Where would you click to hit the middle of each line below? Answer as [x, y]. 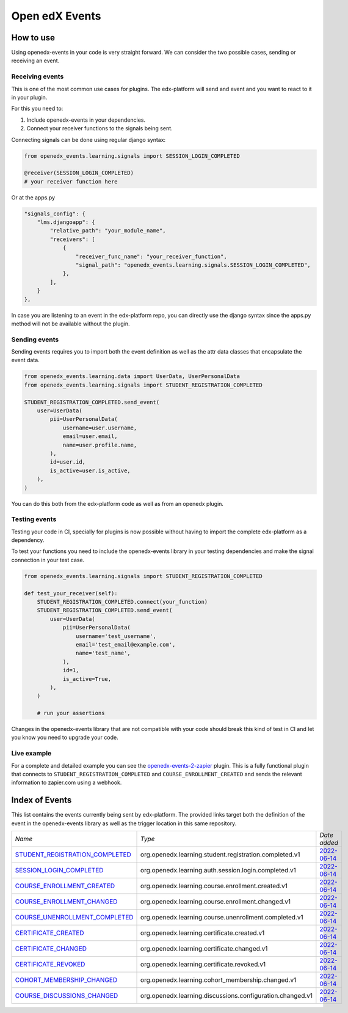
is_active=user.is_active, [90, 470]
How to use [33, 38]
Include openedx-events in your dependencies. [86, 120]
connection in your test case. [48, 560]
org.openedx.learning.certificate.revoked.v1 [203, 965]
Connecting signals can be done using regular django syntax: [89, 139]
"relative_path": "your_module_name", [108, 231]
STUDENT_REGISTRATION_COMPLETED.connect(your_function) [122, 602]
